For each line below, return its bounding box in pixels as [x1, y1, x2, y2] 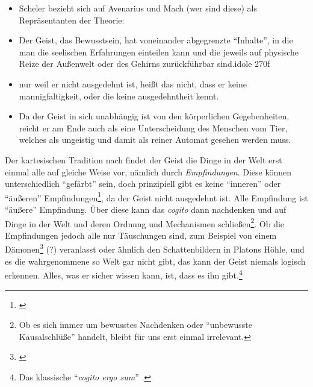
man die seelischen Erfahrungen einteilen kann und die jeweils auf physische [19, 45, 299, 58]
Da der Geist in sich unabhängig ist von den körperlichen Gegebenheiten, [19, 110, 290, 122]
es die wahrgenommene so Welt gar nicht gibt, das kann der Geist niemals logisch [5, 254, 306, 267]
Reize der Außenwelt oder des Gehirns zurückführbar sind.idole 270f [19, 57, 270, 70]
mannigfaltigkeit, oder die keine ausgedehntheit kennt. [19, 89, 219, 102]
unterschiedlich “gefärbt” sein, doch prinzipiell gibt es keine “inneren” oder [5, 177, 281, 190]
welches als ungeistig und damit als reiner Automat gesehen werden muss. [19, 133, 291, 146]
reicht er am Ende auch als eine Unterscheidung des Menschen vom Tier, [19, 121, 288, 134]
